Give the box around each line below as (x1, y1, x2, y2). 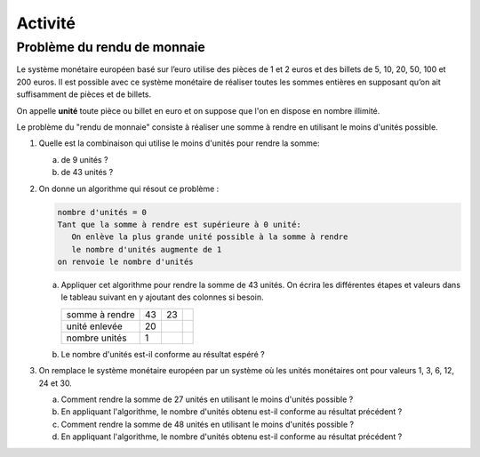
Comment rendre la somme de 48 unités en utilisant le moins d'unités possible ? (60, 419, 355, 429)
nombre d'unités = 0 (57, 207, 147, 217)
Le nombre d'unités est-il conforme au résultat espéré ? (60, 349, 266, 359)
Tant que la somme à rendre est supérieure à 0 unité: (57, 219, 301, 229)
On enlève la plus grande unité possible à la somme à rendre (71, 232, 348, 242)
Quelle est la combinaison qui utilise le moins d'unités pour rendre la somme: (38, 138, 320, 148)
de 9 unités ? (60, 154, 108, 164)
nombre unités (66, 332, 127, 344)
